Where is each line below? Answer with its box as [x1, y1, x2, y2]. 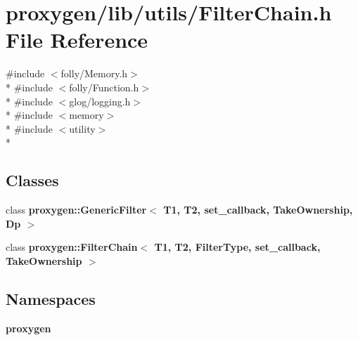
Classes [6, 169, 59, 191]
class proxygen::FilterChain [6, 240, 138, 254]
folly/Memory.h [60, 66, 128, 81]
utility [69, 121, 96, 136]
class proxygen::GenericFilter [6, 202, 147, 217]
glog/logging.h [69, 93, 131, 108]
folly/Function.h [69, 79, 139, 94]
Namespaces [6, 287, 96, 309]
